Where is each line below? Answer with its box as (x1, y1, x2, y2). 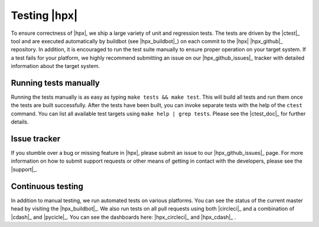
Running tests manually (11, 77, 100, 88)
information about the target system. (11, 63, 100, 70)
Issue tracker (11, 134, 61, 144)
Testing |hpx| (11, 9, 78, 22)
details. (11, 118, 29, 125)
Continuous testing (11, 181, 84, 192)
